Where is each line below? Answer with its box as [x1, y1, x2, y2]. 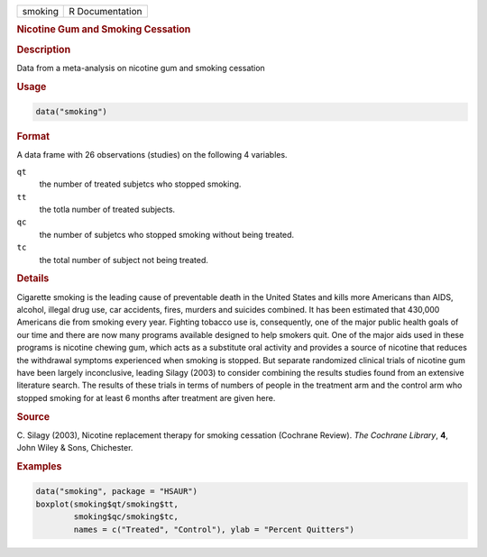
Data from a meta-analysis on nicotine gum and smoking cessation [16, 62, 265, 73]
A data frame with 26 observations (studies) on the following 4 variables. [16, 150, 288, 160]
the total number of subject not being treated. [39, 254, 209, 265]
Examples [16, 460, 62, 472]
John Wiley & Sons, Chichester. [16, 443, 133, 453]
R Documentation [69, 5, 142, 17]
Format [16, 131, 50, 143]
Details [16, 272, 50, 285]
